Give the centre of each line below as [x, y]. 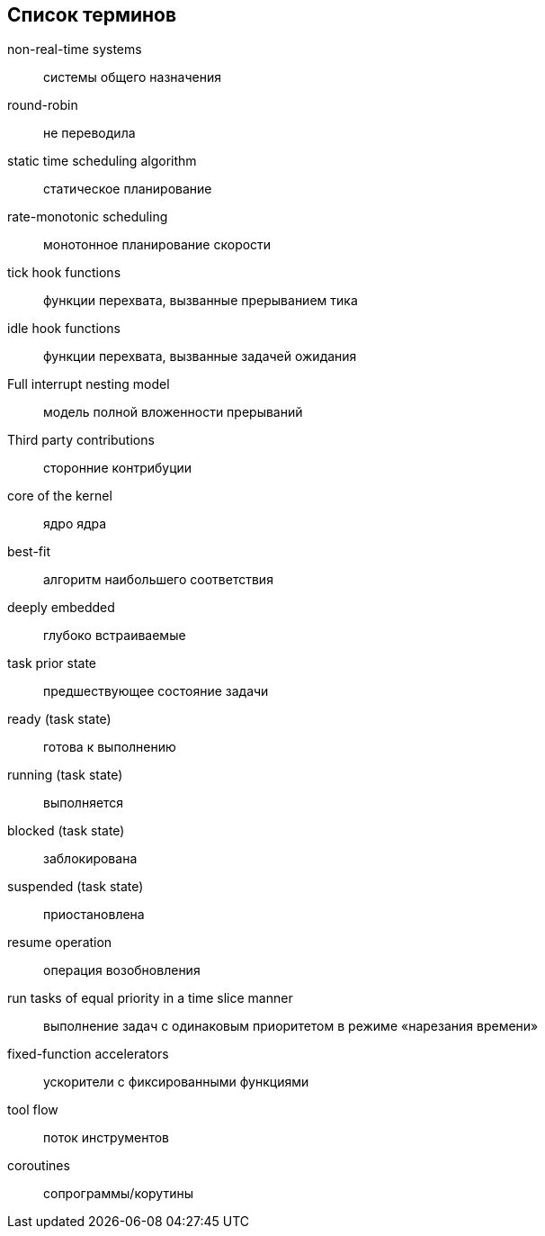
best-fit [29, 552]
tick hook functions [64, 273]
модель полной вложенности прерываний [173, 412]
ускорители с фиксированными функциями [176, 1082]
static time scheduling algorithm [102, 161]
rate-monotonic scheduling [88, 217]
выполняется [84, 803]
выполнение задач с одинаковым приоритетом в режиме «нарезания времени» [291, 1026]
